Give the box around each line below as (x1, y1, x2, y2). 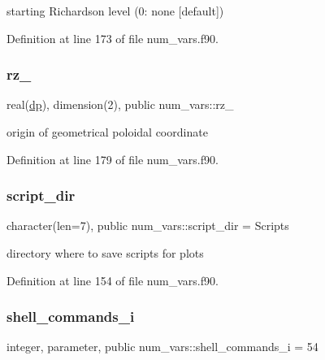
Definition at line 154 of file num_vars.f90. (6, 271, 219, 288)
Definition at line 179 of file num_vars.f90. (6, 150, 219, 167)
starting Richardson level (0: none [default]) (6, 2, 224, 19)
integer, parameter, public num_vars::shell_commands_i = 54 (6, 338, 318, 355)
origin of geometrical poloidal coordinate (6, 124, 208, 140)
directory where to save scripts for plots (6, 245, 204, 261)
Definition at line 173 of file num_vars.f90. (6, 29, 219, 46)
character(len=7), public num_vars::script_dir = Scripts (6, 217, 289, 234)
